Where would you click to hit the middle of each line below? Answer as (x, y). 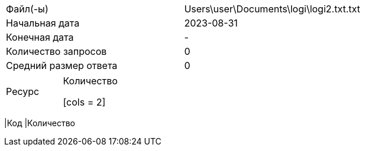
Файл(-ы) (27, 9)
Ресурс (23, 91)
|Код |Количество (40, 123)
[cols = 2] (84, 102)
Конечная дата (40, 37)
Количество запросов (56, 51)
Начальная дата (43, 23)
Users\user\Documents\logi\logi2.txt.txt (272, 9)
